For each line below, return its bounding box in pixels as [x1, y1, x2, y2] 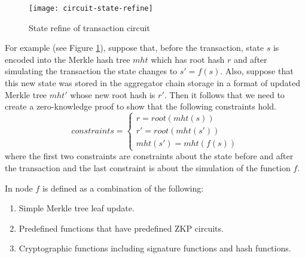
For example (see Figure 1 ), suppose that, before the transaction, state [5, 41, 264, 54]
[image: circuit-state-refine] [29, 4, 153, 13]
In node [5, 181, 33, 194]
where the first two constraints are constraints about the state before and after [5, 150, 294, 162]
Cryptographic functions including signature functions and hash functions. [19, 242, 291, 254]
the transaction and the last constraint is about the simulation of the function [5, 161, 291, 174]
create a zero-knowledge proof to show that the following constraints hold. [5, 100, 276, 113]
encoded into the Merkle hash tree [5, 53, 130, 65]
